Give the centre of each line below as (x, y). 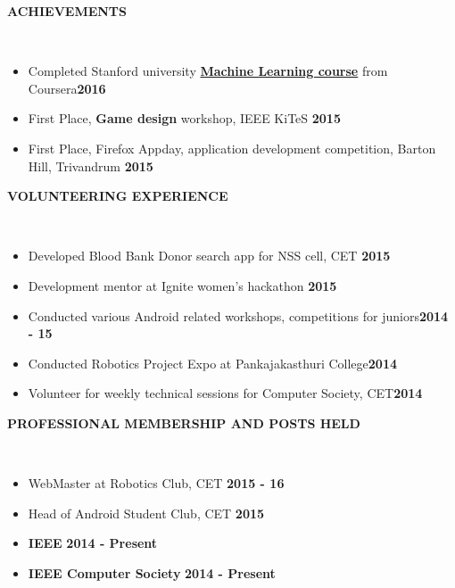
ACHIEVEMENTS (67, 11)
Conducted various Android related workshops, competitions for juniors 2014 (238, 315)
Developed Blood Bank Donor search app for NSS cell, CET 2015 (209, 256)
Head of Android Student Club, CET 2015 (146, 513)
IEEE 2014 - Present (93, 543)
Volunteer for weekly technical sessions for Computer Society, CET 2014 (225, 393)
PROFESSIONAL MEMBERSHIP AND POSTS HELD (184, 422)
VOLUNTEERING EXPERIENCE (118, 196)
